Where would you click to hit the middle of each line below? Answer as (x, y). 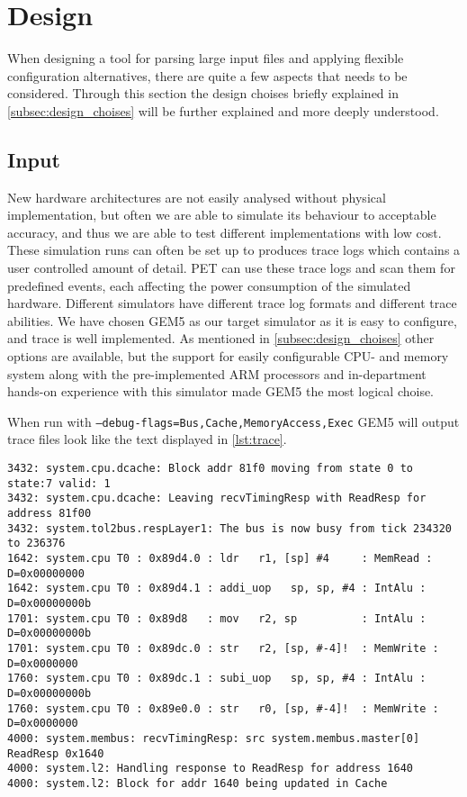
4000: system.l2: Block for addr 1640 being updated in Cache (198, 783)
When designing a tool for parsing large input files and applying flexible (206, 58)
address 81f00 (49, 514)
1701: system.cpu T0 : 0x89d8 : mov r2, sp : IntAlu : (217, 618)
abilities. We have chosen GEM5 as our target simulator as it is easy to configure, (232, 320)
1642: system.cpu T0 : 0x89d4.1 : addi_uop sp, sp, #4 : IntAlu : (217, 589)
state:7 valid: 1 (59, 483)
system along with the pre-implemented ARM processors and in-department (217, 373)
